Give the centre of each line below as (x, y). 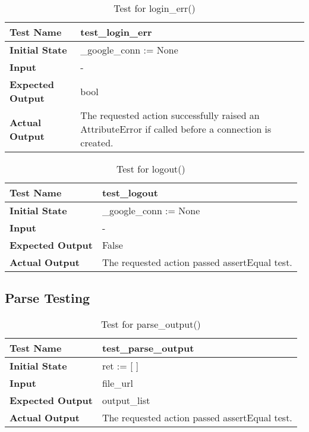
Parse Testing (48, 298)
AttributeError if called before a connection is (176, 129)
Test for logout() (151, 169)
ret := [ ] (120, 366)
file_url (117, 383)
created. (97, 143)
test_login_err (116, 32)
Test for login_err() (154, 8)
